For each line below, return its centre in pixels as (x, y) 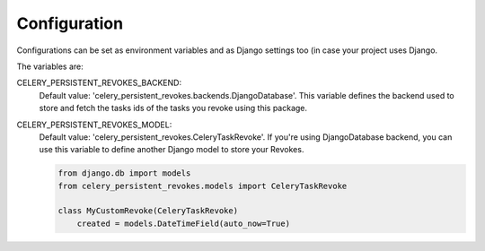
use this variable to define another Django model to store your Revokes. (172, 150)
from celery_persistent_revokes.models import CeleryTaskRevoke (203, 186)
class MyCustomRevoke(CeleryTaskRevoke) (148, 211)
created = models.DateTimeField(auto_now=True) (184, 223)
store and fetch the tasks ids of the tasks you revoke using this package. (173, 108)
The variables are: (50, 66)
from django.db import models (124, 173)
